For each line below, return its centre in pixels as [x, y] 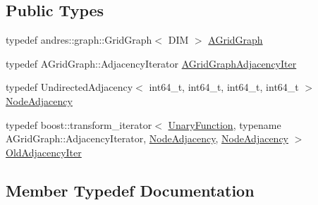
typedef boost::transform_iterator [79, 124]
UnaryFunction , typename [225, 124]
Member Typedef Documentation [130, 190]
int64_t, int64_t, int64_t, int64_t [224, 87]
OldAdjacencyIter [44, 152]
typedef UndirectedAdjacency [69, 87]
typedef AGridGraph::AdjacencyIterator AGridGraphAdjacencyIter [151, 63]
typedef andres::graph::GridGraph [79, 40]
